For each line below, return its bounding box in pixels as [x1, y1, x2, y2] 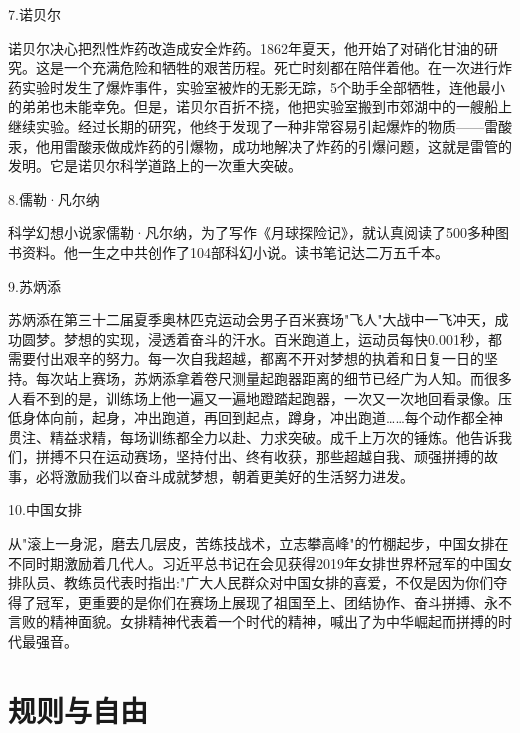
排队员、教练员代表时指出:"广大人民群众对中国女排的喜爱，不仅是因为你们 [8, 572, 494, 593]
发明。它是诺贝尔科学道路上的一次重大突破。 [8, 155, 302, 176]
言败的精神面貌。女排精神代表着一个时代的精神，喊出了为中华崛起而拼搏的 [8, 611, 498, 632]
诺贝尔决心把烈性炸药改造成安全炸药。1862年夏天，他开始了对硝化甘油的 [8, 37, 484, 58]
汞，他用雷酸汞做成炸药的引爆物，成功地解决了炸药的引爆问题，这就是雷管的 [8, 135, 512, 156]
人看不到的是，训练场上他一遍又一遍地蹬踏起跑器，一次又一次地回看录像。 [8, 387, 498, 408]
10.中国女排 [8, 499, 82, 520]
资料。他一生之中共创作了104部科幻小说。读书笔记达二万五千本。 [21, 241, 449, 262]
